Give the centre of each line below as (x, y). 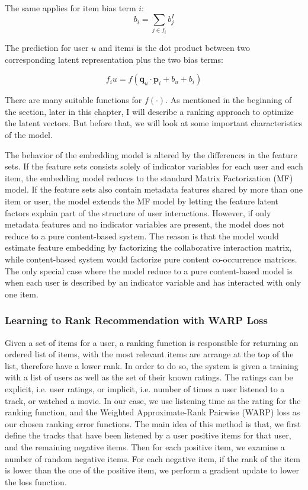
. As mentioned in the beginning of (229, 100)
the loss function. (36, 481)
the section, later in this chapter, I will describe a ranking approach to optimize (149, 111)
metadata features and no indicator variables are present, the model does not (145, 224)
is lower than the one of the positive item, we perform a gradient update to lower (152, 470)
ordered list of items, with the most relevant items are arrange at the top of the (149, 354)
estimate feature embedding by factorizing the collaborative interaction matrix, (148, 247)
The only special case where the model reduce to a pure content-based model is (149, 270)
